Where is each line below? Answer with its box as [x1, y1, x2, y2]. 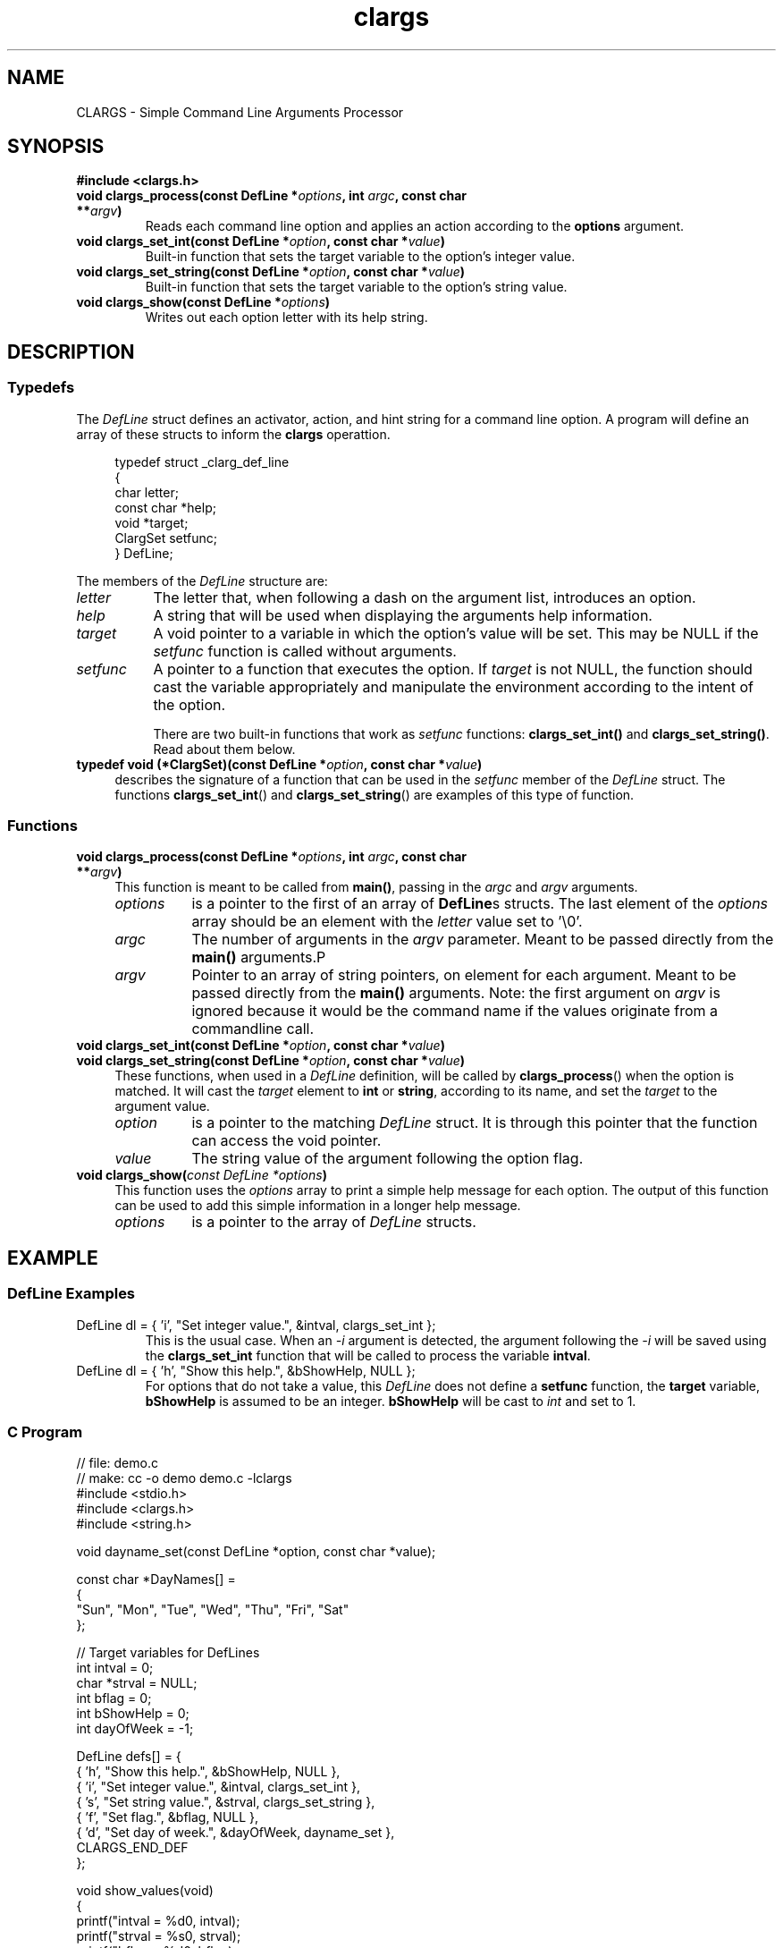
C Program [7, 1423, 83, 1441]
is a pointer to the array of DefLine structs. [191, 1213, 476, 1232]
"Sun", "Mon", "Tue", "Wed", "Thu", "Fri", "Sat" [76, 1602, 349, 1618]
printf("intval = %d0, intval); [76, 1913, 240, 1929]
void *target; [114, 514, 189, 530]
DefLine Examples [7, 1284, 136, 1303]
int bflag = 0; [76, 1690, 152, 1707]
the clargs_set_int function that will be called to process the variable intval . [145, 1347, 591, 1363]
